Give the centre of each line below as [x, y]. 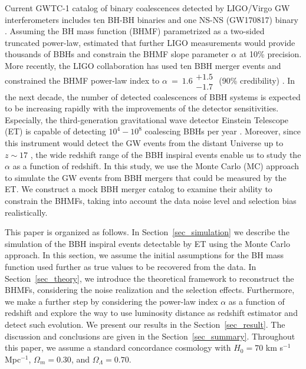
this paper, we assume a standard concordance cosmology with [118, 347]
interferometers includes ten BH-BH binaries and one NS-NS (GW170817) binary [152, 19]
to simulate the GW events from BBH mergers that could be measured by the [146, 177]
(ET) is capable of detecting [55, 131]
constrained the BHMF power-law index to [82, 80]
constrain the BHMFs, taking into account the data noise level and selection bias [151, 200]
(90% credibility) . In [257, 80]
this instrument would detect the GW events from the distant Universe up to [144, 143]
